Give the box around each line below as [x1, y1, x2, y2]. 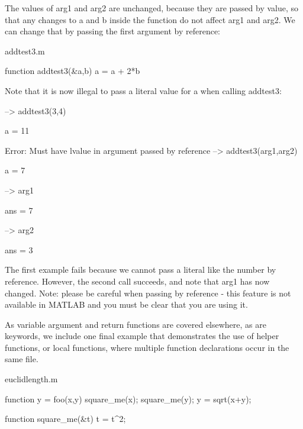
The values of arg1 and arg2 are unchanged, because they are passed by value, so [5, 2, 298, 14]
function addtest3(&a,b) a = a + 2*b [5, 64, 140, 77]
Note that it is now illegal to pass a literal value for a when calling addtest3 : [5, 84, 282, 96]
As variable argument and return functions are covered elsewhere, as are [5, 318, 266, 330]
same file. [5, 353, 38, 365]
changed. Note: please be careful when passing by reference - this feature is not [5, 286, 291, 299]
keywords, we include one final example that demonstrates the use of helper [5, 330, 279, 342]
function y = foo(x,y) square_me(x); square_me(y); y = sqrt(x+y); [5, 392, 252, 405]
